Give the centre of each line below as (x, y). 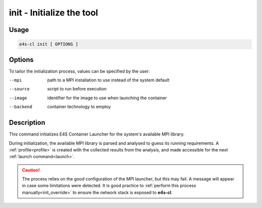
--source (19, 89)
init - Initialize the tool (54, 13)
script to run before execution (77, 89)
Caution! (31, 170)
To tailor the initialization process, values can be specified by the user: (79, 71)
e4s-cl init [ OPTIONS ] (49, 44)
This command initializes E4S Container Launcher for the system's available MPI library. (97, 134)
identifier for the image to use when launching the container (107, 98)
